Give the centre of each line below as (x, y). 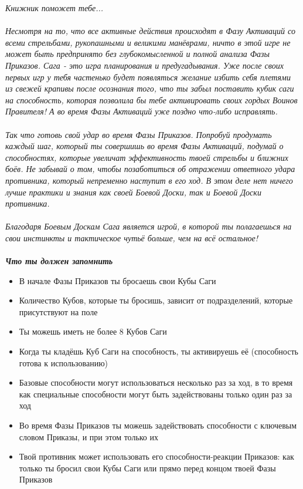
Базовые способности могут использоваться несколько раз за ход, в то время (156, 382)
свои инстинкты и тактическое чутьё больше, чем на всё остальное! (132, 237)
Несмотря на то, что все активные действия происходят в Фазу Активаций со (150, 31)
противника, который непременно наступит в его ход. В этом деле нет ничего (149, 180)
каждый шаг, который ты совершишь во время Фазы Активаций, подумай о (144, 146)
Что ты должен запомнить (59, 261)
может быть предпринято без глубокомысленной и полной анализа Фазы (138, 54)
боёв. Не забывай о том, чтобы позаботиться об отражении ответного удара (150, 169)
